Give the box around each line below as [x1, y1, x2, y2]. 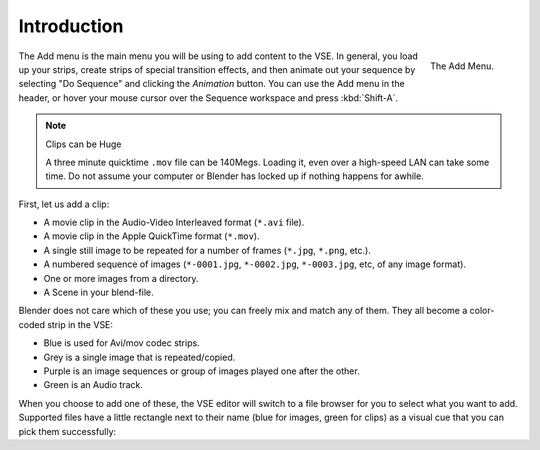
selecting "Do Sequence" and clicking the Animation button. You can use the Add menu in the [18, 78, 405, 90]
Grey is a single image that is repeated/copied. [43, 351, 236, 363]
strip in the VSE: [46, 318, 114, 330]
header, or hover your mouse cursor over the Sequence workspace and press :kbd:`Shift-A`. [18, 91, 399, 104]
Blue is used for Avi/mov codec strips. [43, 337, 200, 349]
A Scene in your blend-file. [43, 286, 154, 299]
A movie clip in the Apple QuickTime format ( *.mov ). [43, 230, 260, 242]
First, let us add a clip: [18, 198, 110, 210]
